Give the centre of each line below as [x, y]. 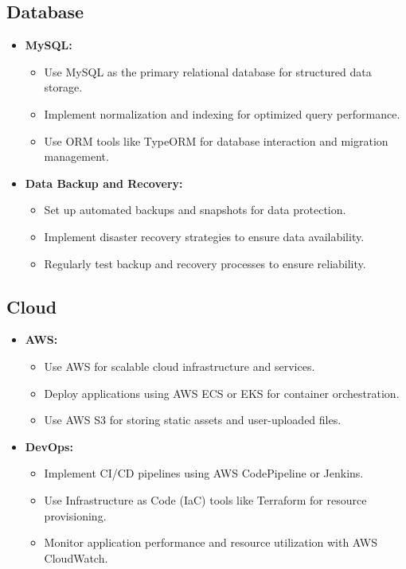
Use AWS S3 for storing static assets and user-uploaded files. [193, 420]
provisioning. [75, 515]
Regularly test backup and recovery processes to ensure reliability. [205, 263]
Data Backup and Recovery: [104, 183]
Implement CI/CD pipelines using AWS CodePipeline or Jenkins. [204, 473]
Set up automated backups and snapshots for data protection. [195, 210]
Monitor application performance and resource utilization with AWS [211, 542]
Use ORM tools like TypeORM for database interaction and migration [216, 140]
